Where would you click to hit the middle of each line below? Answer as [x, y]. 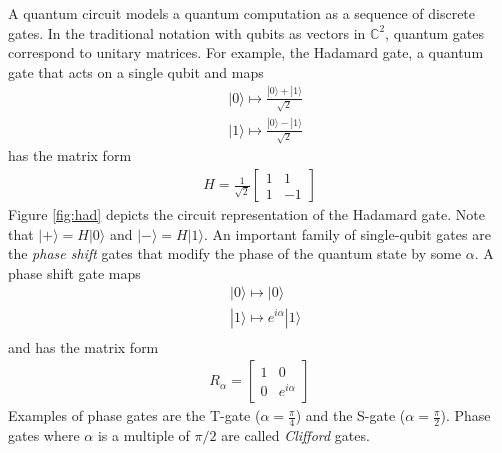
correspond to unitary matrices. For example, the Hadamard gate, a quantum [246, 52]
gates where [44, 435]
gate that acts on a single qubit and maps [136, 71]
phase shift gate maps [74, 272]
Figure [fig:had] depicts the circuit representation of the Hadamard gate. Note [246, 214]
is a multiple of [143, 435]
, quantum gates [434, 32]
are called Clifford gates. [295, 435]
